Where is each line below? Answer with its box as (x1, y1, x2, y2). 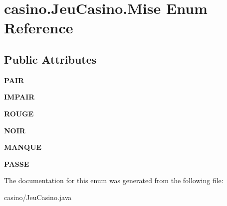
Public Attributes (4, 51, 97, 67)
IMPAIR (4, 92, 35, 102)
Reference (4, 17, 73, 38)
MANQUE (4, 142, 42, 152)
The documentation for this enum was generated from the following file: (4, 175, 224, 186)
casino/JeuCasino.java (4, 192, 72, 202)
